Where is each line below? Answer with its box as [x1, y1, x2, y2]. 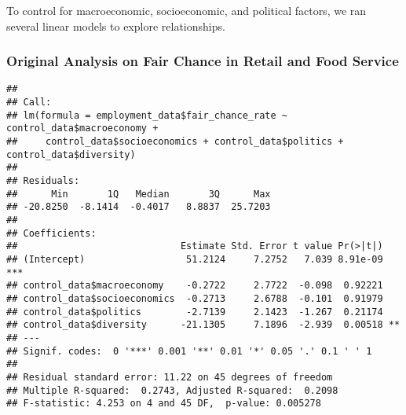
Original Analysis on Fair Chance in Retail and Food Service [6, 51, 399, 71]
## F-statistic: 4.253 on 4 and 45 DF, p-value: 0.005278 [6, 398, 321, 409]
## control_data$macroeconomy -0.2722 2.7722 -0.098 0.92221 [6, 280, 383, 292]
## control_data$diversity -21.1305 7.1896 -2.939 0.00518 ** [6, 319, 401, 331]
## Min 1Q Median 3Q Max [6, 188, 271, 200]
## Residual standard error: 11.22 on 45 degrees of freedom [6, 371, 333, 383]
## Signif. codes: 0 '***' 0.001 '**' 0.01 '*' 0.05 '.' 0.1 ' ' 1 [6, 345, 372, 357]
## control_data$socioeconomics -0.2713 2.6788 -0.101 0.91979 [6, 292, 383, 304]
